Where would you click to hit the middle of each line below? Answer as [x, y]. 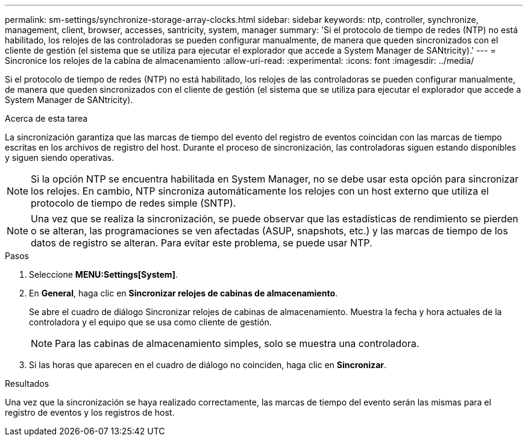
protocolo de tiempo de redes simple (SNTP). [134, 203]
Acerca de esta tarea [46, 118]
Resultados [27, 383]
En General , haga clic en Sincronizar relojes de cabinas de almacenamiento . [184, 293]
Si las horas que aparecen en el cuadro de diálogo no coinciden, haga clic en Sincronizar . [208, 365]
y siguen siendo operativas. [60, 158]
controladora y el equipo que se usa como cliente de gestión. [150, 322]
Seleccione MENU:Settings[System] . [103, 274]
